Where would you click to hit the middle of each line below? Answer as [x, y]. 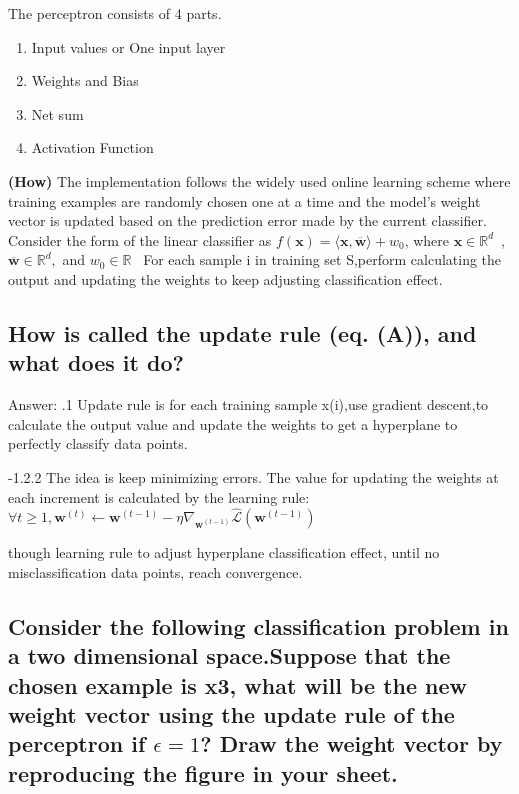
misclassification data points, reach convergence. [155, 571]
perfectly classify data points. [98, 443]
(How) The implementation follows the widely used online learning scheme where [259, 180]
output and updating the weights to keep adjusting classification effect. [225, 278]
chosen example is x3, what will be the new [238, 684]
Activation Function [92, 147]
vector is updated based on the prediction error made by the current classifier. [247, 220]
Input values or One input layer [128, 46]
